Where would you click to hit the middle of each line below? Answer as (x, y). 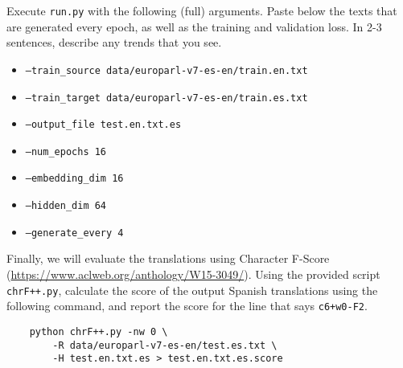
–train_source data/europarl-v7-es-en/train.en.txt (167, 70)
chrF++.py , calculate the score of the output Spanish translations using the (192, 290)
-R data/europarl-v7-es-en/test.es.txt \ (165, 345)
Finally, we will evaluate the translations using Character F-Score (168, 258)
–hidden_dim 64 (66, 206)
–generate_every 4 (74, 233)
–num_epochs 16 (66, 151)
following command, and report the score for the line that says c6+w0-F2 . (187, 306)
